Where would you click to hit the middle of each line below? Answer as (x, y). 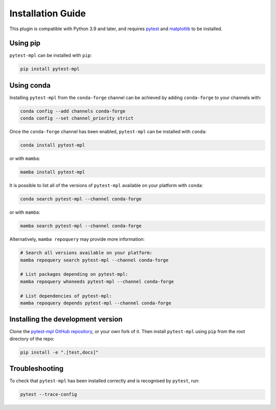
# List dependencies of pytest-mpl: (66, 296)
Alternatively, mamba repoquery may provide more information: (77, 239)
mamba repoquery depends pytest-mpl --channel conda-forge (96, 303)
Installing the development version (66, 320)
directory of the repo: (32, 339)
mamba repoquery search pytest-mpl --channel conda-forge (94, 260)
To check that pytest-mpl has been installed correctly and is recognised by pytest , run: (105, 381)
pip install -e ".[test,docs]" (60, 352)
